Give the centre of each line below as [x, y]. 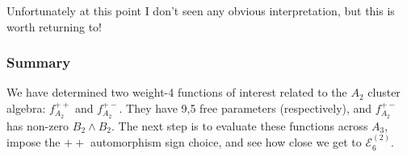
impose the [34, 142]
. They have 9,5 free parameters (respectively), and [245, 108]
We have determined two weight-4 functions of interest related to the [177, 92]
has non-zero [38, 125]
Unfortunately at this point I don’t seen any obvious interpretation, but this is [201, 10]
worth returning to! [54, 26]
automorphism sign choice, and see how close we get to [226, 142]
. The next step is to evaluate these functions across [240, 125]
